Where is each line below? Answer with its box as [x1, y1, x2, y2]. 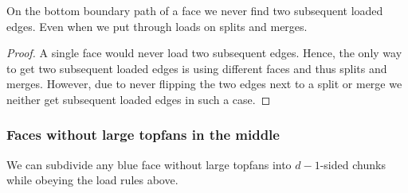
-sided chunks [320, 156, 386, 172]
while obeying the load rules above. [6, 172, 178, 188]
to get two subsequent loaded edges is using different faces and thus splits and [6, 60, 387, 76]
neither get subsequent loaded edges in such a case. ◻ [6, 91, 271, 107]
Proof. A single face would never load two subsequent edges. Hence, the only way [6, 44, 402, 61]
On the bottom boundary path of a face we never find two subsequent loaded [6, 2, 383, 18]
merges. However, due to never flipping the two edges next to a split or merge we [6, 75, 402, 92]
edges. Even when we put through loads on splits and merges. [6, 17, 308, 34]
